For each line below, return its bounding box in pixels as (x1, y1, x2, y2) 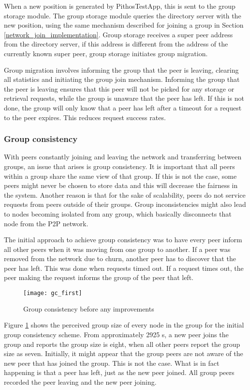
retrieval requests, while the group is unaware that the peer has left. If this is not (4, 93, 244, 103)
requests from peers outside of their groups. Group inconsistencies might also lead (4, 199, 246, 209)
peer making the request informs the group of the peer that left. (4, 272, 193, 282)
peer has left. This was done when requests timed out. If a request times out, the (4, 263, 244, 273)
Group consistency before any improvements (23, 303, 154, 313)
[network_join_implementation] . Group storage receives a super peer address (4, 29, 233, 39)
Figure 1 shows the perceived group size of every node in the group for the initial (4, 320, 244, 330)
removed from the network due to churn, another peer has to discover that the (4, 253, 236, 264)
